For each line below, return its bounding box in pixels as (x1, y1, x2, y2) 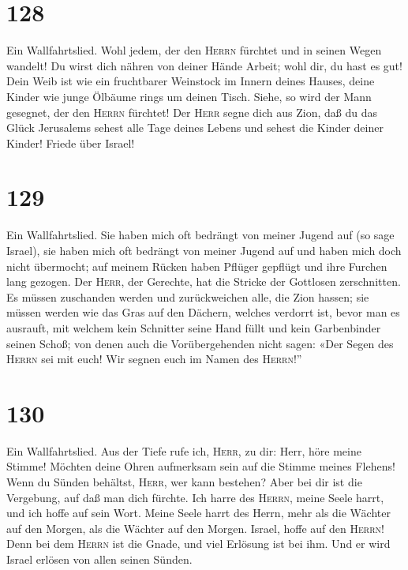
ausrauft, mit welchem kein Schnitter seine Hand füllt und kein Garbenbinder (6, 319, 381, 336)
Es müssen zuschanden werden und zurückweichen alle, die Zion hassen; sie (6, 288, 369, 305)
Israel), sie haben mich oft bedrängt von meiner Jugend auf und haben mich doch (6, 242, 402, 258)
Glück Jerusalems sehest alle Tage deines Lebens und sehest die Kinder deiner (6, 119, 384, 136)
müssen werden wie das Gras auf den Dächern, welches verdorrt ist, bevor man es (6, 304, 400, 321)
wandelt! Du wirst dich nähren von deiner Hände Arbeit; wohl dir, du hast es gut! (6, 57, 402, 73)
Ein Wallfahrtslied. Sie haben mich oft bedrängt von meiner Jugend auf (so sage (6, 227, 395, 243)
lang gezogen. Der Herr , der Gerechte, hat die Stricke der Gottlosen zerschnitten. (6, 273, 401, 290)
